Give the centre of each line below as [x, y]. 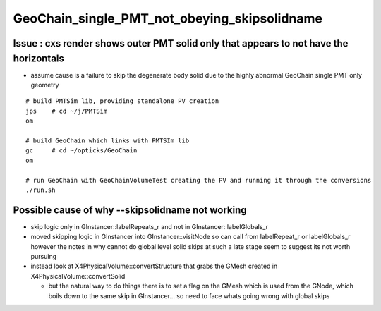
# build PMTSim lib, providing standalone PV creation [122, 101]
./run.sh [41, 190]
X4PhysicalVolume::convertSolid [78, 276]
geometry [45, 85]
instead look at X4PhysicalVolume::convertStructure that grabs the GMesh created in [154, 266]
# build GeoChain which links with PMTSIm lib [108, 141]
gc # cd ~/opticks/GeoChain [81, 151]
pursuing [44, 257]
